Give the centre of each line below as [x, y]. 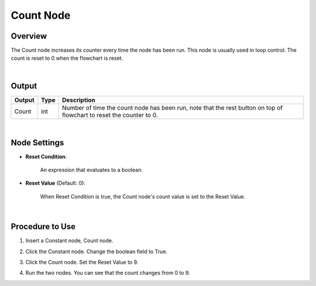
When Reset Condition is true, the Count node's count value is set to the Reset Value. [143, 196]
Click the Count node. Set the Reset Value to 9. [82, 262]
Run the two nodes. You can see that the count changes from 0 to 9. [108, 273]
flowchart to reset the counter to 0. [110, 115]
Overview [29, 36]
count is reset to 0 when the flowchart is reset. [67, 58]
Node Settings [37, 143]
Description [79, 100]
